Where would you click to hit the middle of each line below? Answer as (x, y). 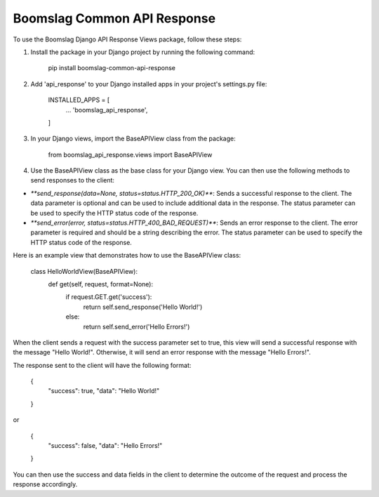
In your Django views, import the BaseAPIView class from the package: (133, 139)
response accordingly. (45, 484)
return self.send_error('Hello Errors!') (137, 326)
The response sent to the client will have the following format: (102, 365)
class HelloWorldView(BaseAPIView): (84, 271)
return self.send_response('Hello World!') (143, 307)
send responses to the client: (73, 180)
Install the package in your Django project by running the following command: (143, 52)
